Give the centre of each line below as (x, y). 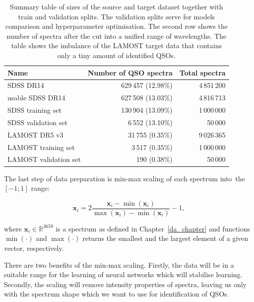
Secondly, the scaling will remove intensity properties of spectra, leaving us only (125, 284)
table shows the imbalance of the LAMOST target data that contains (116, 45)
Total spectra (202, 72)
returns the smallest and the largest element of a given (165, 238)
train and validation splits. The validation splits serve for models (117, 16)
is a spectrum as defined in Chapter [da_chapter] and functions (153, 228)
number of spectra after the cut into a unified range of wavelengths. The (117, 36)
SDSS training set (34, 110)
